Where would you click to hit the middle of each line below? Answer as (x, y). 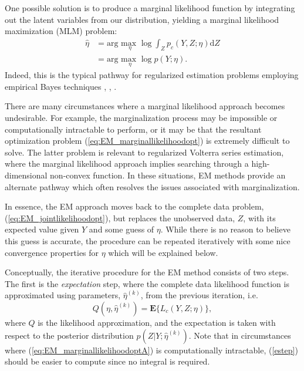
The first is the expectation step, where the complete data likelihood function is (147, 283)
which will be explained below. (163, 252)
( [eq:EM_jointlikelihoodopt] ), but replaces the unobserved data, (120, 217)
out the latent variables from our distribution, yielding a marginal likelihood (142, 19)
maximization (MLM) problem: (61, 31)
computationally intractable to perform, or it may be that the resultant (133, 129)
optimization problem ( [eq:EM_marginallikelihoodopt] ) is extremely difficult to (147, 141)
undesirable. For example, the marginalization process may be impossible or (141, 118)
